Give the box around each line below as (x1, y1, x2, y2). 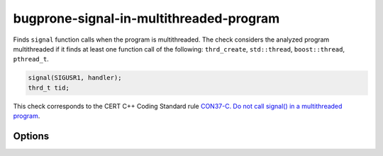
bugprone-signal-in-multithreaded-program (13, 11, 280, 26)
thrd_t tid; (28, 83, 70, 92)
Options (13, 130, 50, 142)
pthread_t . (13, 55, 49, 64)
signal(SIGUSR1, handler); (28, 74, 122, 82)
